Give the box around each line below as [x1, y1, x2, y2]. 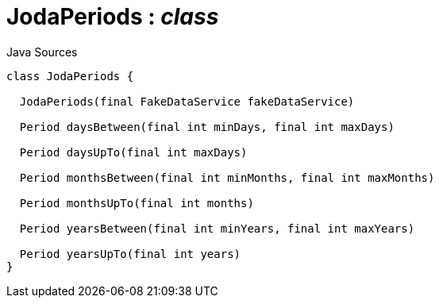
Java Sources [6, 44, 78, 59]
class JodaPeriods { [6, 69, 134, 83]
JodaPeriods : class [6, 3, 219, 30]
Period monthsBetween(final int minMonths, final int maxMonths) [19, 171, 435, 184]
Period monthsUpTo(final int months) [19, 196, 254, 210]
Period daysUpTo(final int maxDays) [19, 145, 248, 159]
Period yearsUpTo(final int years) [19, 247, 241, 260]
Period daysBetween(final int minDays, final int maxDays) [19, 120, 395, 133]
